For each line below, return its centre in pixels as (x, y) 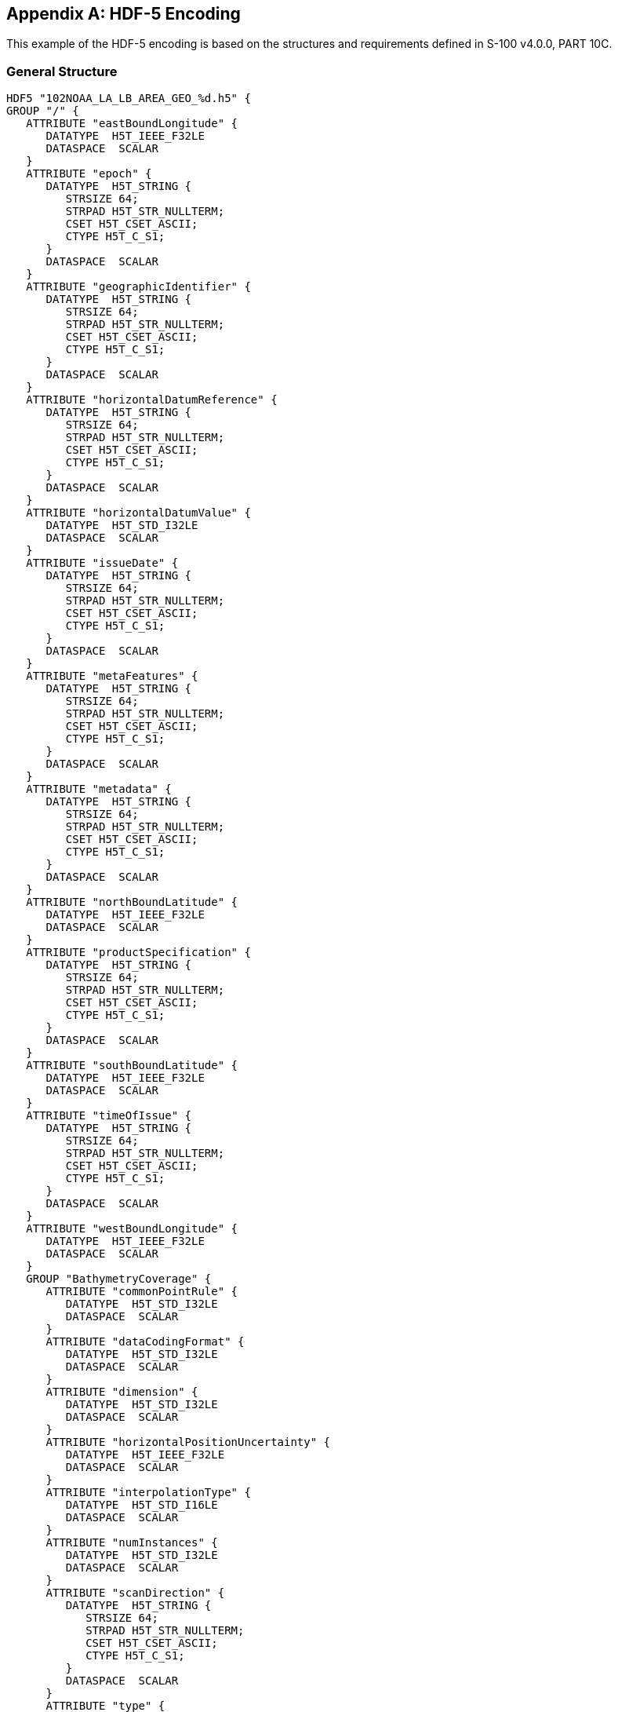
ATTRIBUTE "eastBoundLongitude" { (132, 124)
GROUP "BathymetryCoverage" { (119, 1279)
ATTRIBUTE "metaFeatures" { (112, 676)
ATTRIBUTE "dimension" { (122, 1392)
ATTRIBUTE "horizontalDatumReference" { (152, 400)
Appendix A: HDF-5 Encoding (124, 14)
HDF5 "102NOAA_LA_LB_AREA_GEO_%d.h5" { (129, 99)
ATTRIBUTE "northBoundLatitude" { (132, 902)
